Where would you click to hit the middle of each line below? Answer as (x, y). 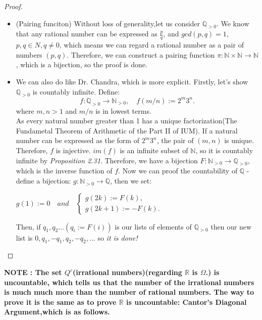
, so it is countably (224, 150)
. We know (233, 23)
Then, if (28, 226)
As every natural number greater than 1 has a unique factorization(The (126, 121)
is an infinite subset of (154, 150)
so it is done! (118, 237)
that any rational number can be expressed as (87, 34)
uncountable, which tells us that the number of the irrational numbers (129, 282)
